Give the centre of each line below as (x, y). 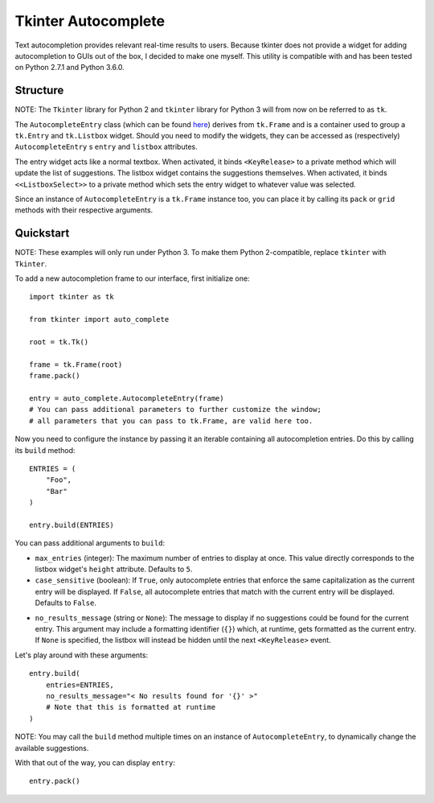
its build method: (45, 450)
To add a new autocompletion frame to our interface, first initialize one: (132, 278)
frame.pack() (55, 376)
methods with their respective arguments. (84, 210)
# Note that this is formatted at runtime (131, 707)
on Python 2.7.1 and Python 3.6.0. (70, 68)
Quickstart (42, 233)
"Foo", (59, 480)
